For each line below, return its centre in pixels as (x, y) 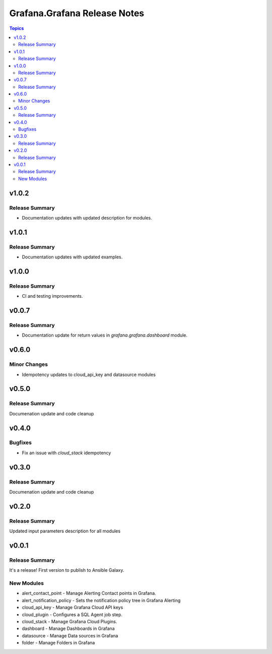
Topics (17, 28)
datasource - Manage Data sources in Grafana (70, 635)
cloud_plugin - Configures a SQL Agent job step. (72, 614)
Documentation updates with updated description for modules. (87, 217)
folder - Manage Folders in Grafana (58, 643)
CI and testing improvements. (52, 296)
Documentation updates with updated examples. (72, 257)
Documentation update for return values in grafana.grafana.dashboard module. (105, 335)
